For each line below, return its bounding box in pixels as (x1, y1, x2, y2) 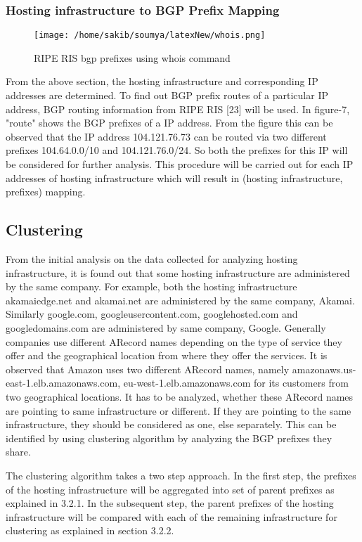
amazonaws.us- (292, 361, 356, 376)
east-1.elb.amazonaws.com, (6, 375, 121, 390)
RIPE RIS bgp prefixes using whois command (34, 50, 231, 65)
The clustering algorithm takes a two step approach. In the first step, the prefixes (6, 467, 356, 482)
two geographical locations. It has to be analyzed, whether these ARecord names (6, 389, 354, 404)
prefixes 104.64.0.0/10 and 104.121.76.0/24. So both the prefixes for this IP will (6, 143, 348, 157)
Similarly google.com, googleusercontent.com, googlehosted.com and (6, 307, 298, 321)
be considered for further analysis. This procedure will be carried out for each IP (6, 157, 354, 172)
